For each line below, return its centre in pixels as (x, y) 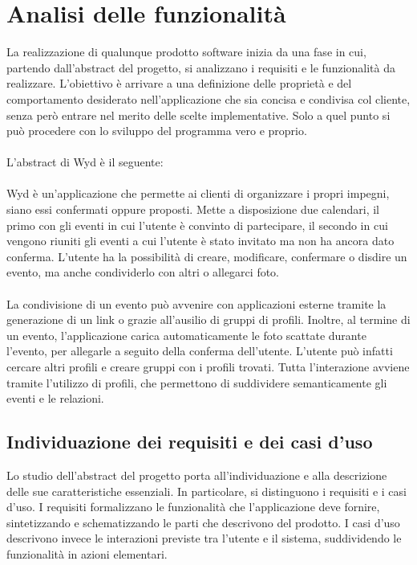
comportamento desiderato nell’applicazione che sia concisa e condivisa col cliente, (208, 98)
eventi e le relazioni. (55, 398)
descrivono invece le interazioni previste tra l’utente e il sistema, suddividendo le (204, 538)
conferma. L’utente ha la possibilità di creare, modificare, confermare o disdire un (207, 256)
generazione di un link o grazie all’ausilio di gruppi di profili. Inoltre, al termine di (208, 319)
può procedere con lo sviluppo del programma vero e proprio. (157, 131)
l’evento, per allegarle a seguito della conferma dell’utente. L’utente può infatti (200, 351)
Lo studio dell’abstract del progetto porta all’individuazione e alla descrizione (197, 475)
